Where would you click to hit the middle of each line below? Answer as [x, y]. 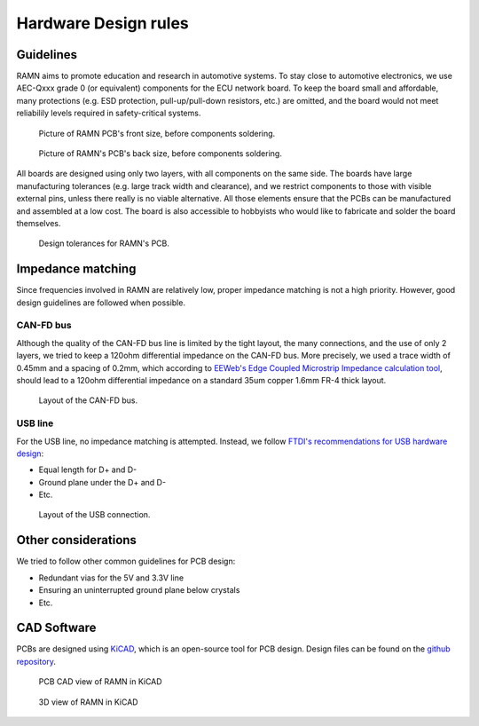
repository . [36, 661]
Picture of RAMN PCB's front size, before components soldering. [157, 133]
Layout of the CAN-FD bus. [88, 400]
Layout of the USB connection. [94, 515]
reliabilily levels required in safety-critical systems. [109, 113]
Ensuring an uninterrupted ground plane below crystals [139, 590]
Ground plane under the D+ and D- [102, 482]
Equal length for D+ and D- [88, 470]
